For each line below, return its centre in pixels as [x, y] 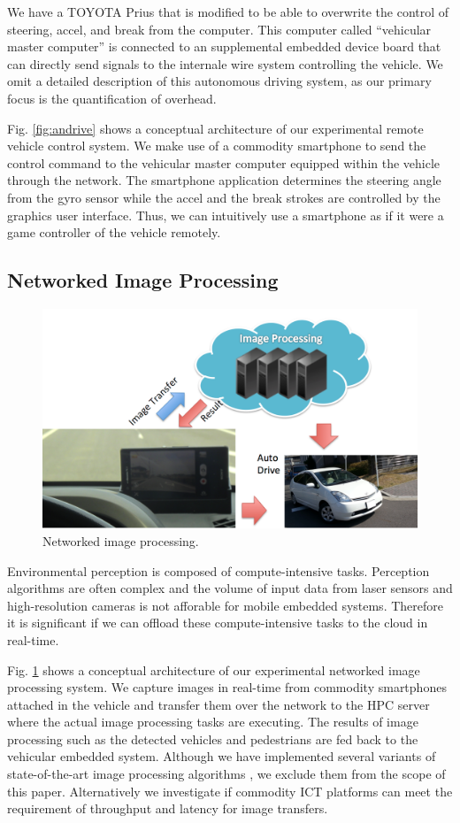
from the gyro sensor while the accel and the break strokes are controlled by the [224, 197]
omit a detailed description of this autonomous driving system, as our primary [219, 81]
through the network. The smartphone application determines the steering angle [224, 180]
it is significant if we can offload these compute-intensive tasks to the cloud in [218, 623]
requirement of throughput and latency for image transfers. [168, 808]
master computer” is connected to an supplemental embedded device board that [224, 46]
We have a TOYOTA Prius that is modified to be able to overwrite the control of [228, 12]
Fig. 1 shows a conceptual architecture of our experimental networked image [214, 669]
